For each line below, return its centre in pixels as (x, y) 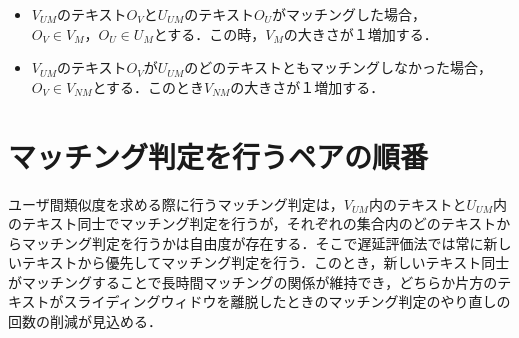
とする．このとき (148, 86)
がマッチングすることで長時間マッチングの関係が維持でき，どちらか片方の (253, 281)
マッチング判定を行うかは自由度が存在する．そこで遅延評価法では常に (252, 242)
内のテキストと (417, 203)
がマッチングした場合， (349, 14)
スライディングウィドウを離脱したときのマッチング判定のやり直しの (287, 301)
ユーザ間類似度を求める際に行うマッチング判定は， (176, 203)
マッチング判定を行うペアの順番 (218, 155)
